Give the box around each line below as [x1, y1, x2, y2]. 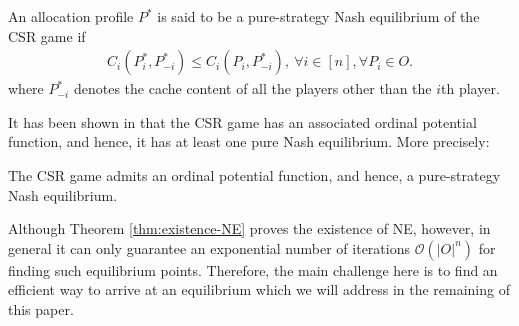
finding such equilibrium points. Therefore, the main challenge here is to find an [8, 259, 498, 280]
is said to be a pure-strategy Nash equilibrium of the [157, 6, 480, 26]
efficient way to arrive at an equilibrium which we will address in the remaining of [8, 279, 510, 300]
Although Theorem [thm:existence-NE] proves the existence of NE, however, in [8, 218, 491, 239]
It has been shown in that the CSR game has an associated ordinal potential [8, 111, 477, 132]
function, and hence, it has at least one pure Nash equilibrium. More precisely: [8, 131, 490, 152]
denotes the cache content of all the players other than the [73, 78, 432, 99]
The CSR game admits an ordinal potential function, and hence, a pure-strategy [8, 165, 501, 185]
